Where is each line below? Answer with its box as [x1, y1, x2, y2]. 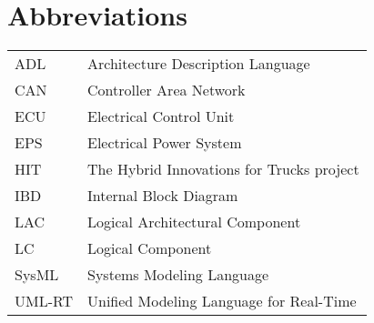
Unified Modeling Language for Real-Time [87, 290, 357, 312]
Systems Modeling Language [87, 264, 269, 286]
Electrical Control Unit [87, 106, 235, 127]
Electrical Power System [87, 132, 242, 154]
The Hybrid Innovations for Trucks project [87, 158, 359, 180]
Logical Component [87, 237, 212, 259]
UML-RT [15, 290, 74, 312]
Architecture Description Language [87, 53, 310, 75]
